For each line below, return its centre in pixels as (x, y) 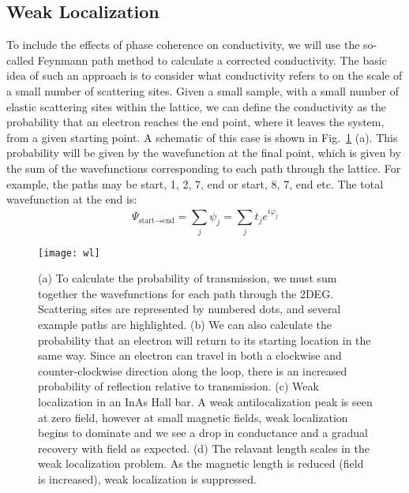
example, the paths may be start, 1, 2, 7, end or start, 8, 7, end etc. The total (195, 183)
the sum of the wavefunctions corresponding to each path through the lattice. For (204, 168)
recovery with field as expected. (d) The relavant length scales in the (204, 448)
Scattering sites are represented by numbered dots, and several (189, 309)
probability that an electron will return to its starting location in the (204, 340)
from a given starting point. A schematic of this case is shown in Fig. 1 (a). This (202, 137)
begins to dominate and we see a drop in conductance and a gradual (203, 433)
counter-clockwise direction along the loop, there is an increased (193, 370)
